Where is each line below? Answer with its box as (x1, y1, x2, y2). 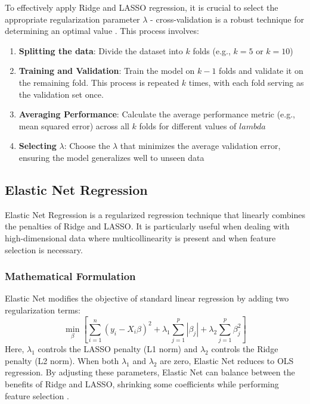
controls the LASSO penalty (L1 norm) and (38, 343, 198, 355)
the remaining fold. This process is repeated (18, 76, 179, 88)
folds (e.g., (193, 44, 231, 57)
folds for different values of (139, 119, 237, 132)
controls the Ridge (211, 343, 278, 355)
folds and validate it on (219, 64, 303, 77)
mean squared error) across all (18, 119, 129, 132)
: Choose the (64, 139, 110, 152)
